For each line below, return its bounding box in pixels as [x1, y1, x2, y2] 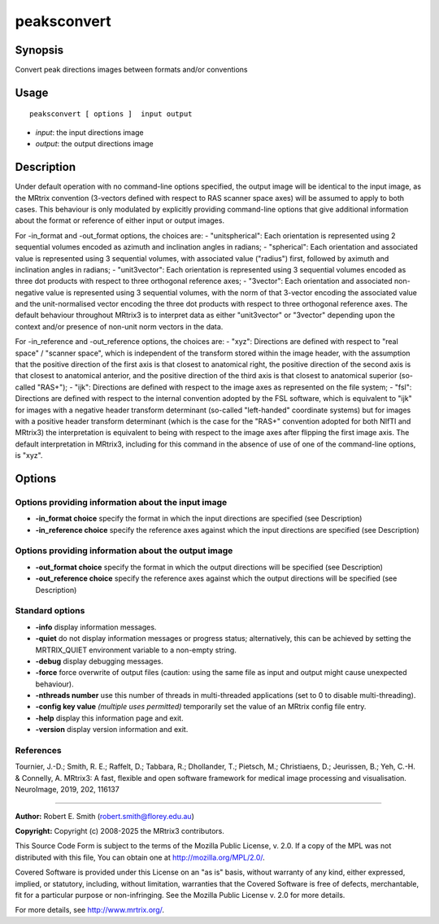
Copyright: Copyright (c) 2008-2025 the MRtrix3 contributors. [15, 826, 225, 835]
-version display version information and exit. [35, 725, 189, 734]
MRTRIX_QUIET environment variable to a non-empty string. [35, 645, 237, 655]
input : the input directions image [35, 127, 144, 137]
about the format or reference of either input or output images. [15, 216, 225, 225]
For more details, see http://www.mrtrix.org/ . [15, 905, 165, 915]
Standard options [15, 605, 85, 617]
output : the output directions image [35, 139, 154, 149]
